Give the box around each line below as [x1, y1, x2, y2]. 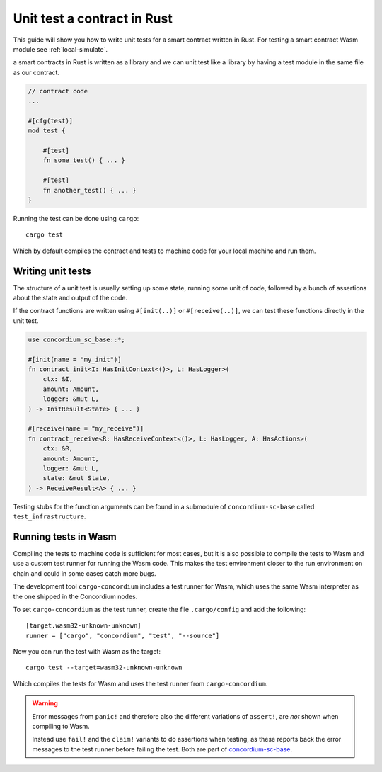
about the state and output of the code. [13, 294, 127, 302]
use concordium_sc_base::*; [28, 335, 125, 344]
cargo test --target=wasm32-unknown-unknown [25, 664, 183, 672]
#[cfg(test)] [28, 117, 74, 125]
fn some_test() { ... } [42, 157, 125, 164]
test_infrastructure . [13, 512, 86, 521]
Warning [32, 699, 58, 708]
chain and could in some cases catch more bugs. [13, 569, 156, 577]
